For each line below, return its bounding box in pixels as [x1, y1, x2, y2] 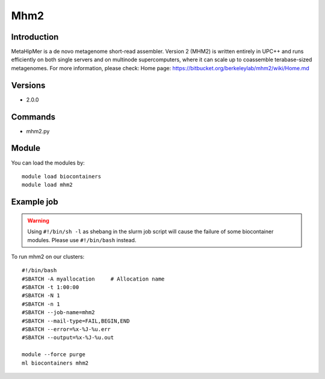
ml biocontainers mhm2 [22, 359, 89, 366]
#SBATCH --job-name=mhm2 [22, 309, 95, 316]
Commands [11, 112, 56, 122]
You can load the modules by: [11, 159, 85, 166]
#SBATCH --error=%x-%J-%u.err [22, 326, 111, 333]
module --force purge [22, 351, 85, 358]
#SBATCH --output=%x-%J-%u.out [22, 334, 114, 341]
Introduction [11, 32, 59, 42]
